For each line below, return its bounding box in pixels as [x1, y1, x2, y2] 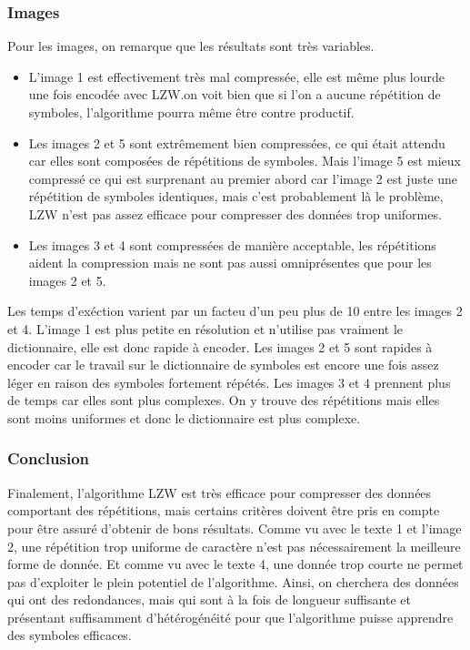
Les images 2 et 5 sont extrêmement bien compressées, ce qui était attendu [28, 133, 445, 152]
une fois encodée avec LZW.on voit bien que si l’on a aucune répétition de [28, 85, 441, 104]
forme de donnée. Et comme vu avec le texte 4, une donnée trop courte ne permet [7, 554, 464, 574]
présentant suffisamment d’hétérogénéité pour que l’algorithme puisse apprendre [7, 607, 454, 626]
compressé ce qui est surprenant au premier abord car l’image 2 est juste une [28, 168, 458, 188]
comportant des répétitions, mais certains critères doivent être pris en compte [7, 501, 440, 520]
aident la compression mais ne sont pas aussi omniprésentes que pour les [28, 253, 432, 272]
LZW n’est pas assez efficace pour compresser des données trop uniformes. [28, 204, 442, 223]
